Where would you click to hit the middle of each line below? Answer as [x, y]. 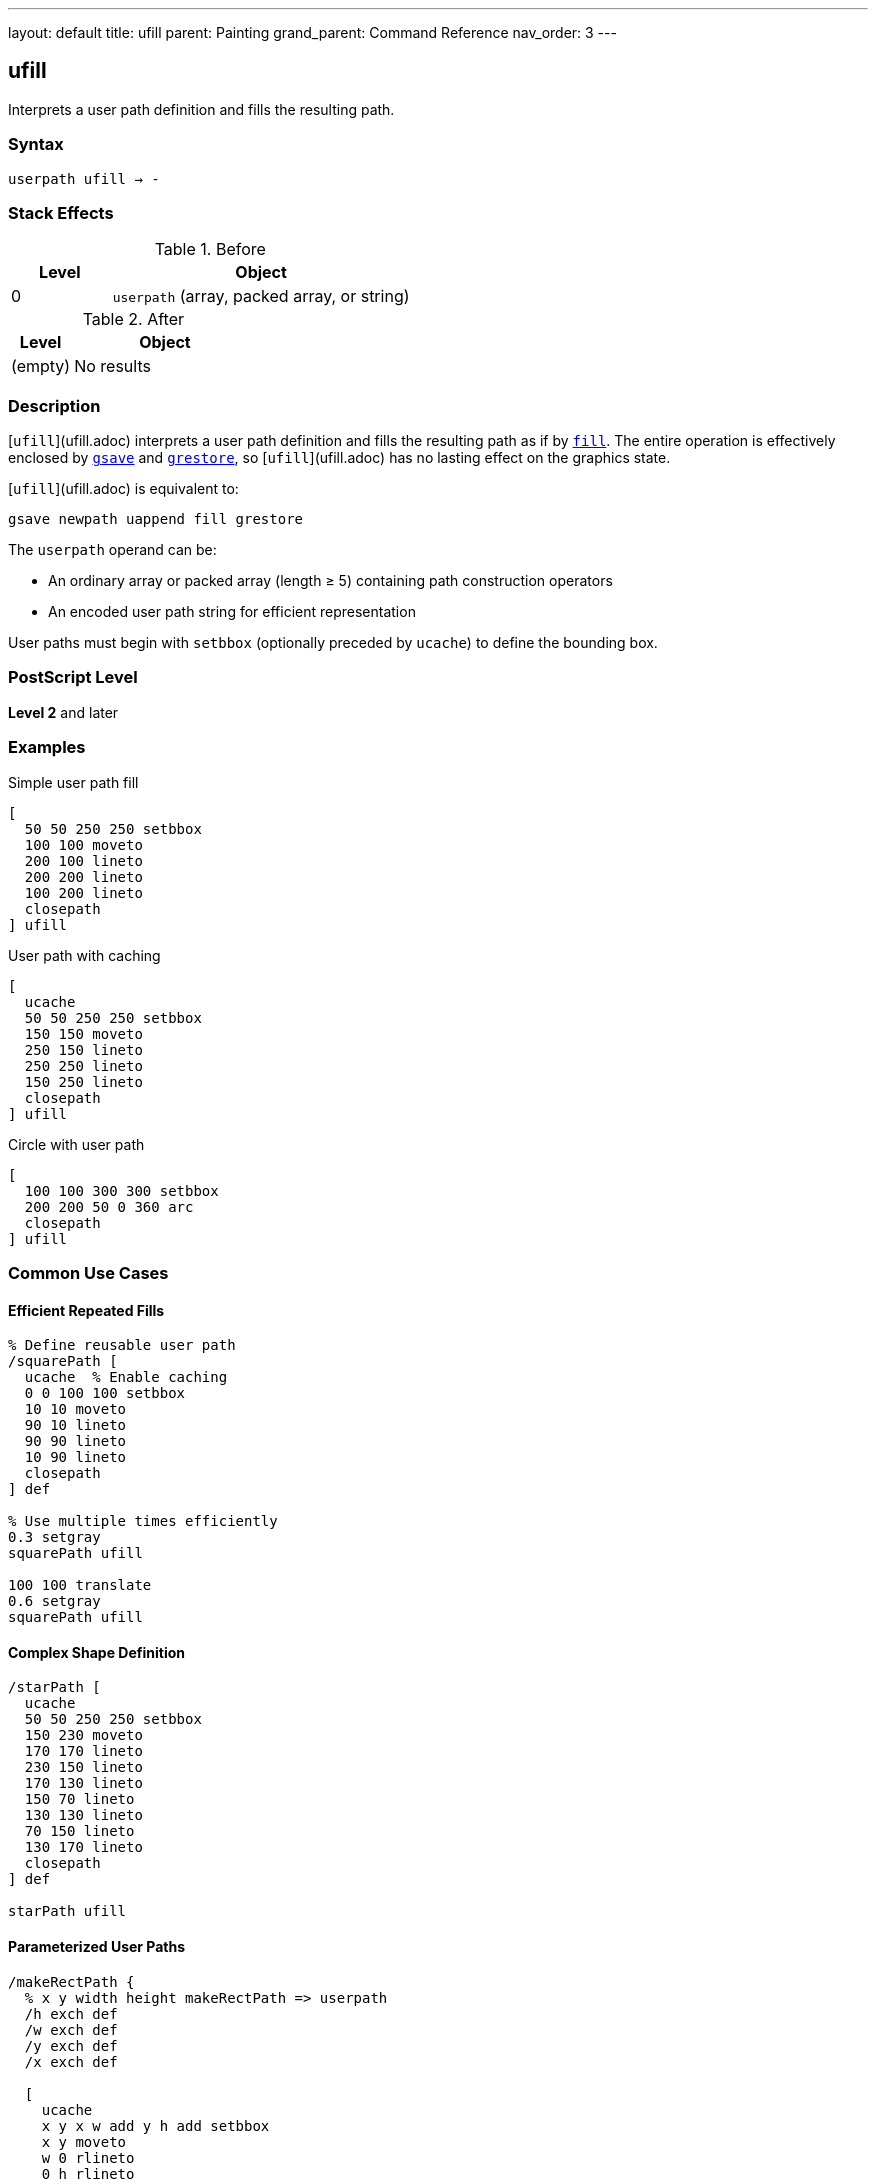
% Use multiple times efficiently [143, 1521]
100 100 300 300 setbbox [121, 1190]
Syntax [36, 144]
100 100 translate [80, 1585]
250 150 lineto [83, 1049]
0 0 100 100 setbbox [105, 1393]
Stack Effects [61, 212]
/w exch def [71, 2029]
